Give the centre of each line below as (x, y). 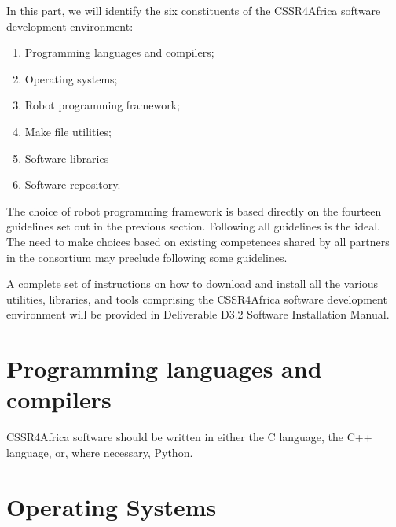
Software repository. (73, 184)
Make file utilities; (68, 131)
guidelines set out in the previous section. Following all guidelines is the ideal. (193, 226)
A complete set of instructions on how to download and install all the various (192, 284)
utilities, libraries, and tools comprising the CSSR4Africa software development (197, 299)
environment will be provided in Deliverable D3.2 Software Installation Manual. (198, 314)
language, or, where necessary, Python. (100, 452)
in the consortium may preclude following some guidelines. (147, 257)
